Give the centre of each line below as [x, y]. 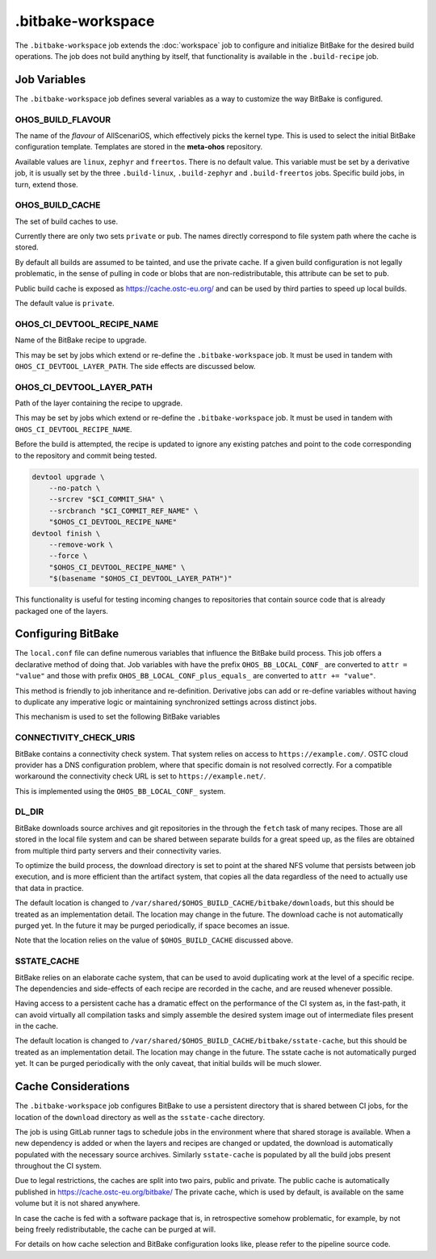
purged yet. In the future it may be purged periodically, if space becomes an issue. [152, 925]
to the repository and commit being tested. [86, 455]
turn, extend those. [46, 184]
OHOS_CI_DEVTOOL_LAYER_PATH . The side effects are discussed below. [135, 366]
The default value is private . [65, 304]
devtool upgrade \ [68, 477]
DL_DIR [29, 812]
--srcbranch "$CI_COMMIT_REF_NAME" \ [124, 510]
